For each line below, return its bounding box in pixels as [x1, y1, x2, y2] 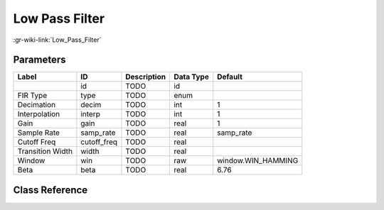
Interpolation [17, 109, 60, 119]
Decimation [17, 100, 56, 110]
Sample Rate [17, 128, 60, 138]
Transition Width [17, 146, 73, 156]
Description [125, 72, 166, 82]
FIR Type [17, 91, 48, 101]
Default [217, 72, 243, 82]
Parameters [13, 54, 66, 66]
